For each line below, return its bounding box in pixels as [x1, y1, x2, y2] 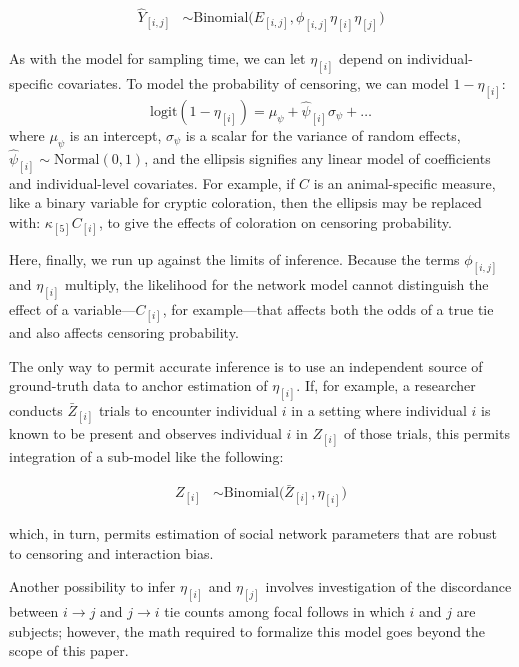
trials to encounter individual [98, 400, 278, 421]
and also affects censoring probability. [9, 321, 239, 342]
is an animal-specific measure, [313, 172, 496, 193]
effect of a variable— [9, 298, 136, 319]
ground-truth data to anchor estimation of [9, 375, 268, 396]
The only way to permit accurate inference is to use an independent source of [9, 355, 483, 376]
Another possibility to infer [9, 576, 176, 597]
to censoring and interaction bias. [9, 542, 214, 563]
